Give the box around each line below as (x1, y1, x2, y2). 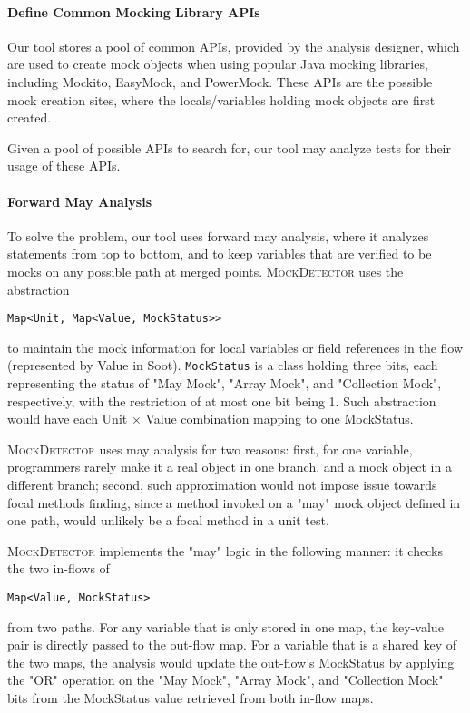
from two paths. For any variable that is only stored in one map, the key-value (7, 617, 444, 636)
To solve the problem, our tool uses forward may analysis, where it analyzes (7, 226, 429, 245)
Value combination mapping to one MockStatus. (145, 409, 414, 428)
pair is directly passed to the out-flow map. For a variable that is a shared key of (7, 635, 457, 654)
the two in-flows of (7, 559, 110, 578)
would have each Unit (7, 409, 128, 428)
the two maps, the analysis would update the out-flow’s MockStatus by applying (7, 652, 455, 671)
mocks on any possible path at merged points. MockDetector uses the (7, 261, 404, 280)
